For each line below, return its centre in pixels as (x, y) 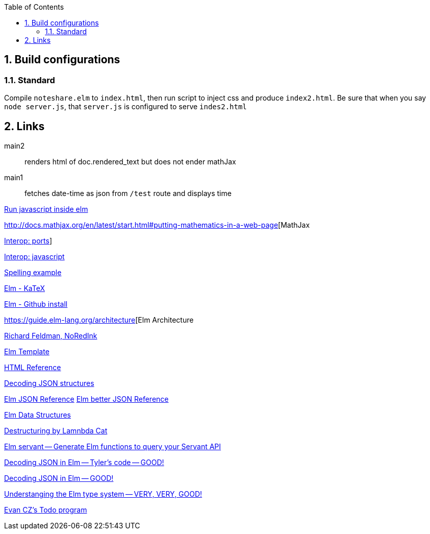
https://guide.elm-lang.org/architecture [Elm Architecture (99, 320)
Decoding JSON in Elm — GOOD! (59, 478)
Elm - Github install (36, 304)
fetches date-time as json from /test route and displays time (128, 193)
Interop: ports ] (28, 241)
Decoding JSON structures (49, 383)
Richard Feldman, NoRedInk (51, 336)
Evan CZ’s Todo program (46, 510)
